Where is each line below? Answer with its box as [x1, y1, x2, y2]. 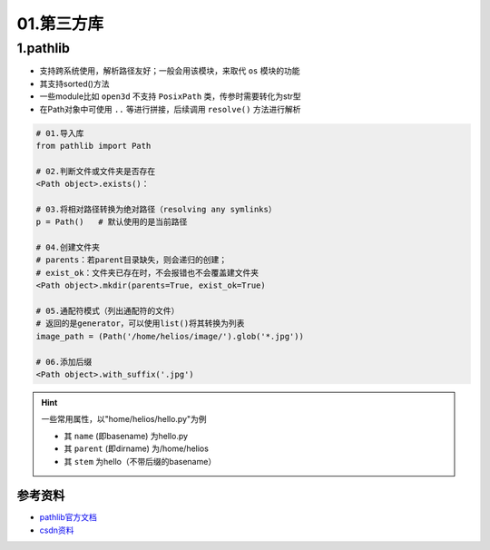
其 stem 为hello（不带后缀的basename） [64, 456, 217, 467]
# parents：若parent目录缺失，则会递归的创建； [35, 255, 228, 265]
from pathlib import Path [35, 141, 152, 151]
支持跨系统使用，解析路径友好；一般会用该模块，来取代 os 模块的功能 [39, 65, 300, 76]
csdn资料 [39, 525, 74, 535]
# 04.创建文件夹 [35, 242, 100, 253]
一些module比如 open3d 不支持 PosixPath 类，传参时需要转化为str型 [39, 91, 301, 102]
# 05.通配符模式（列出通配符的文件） [35, 306, 180, 317]
